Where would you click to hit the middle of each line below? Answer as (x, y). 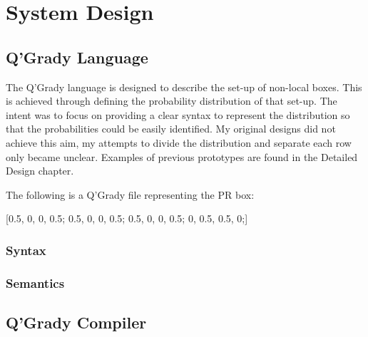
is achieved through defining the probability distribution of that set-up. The (172, 101)
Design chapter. (40, 171)
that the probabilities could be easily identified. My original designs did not (171, 129)
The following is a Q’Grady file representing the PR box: (130, 194)
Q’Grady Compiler (76, 322)
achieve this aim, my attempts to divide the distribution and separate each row (179, 142)
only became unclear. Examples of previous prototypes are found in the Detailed (182, 156)
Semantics (35, 282)
